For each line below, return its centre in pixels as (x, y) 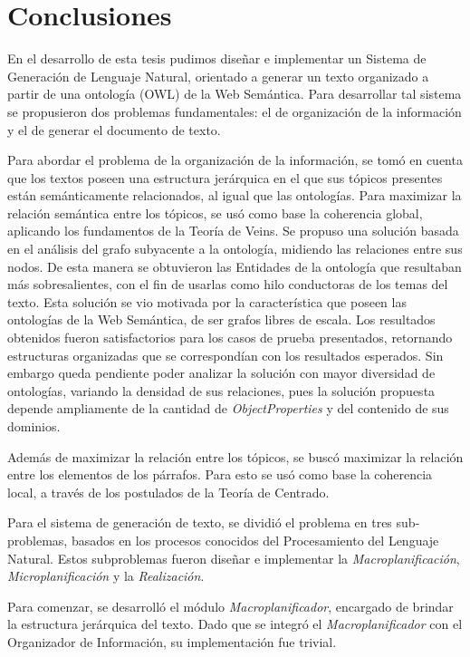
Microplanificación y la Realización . (106, 576)
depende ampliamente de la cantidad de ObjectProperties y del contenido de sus (228, 408)
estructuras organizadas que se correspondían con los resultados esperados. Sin (225, 355)
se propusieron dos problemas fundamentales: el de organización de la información (235, 111)
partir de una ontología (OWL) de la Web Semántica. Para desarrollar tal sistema (235, 94)
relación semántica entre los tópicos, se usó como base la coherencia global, (215, 213)
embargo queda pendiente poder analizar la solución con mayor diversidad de (221, 373)
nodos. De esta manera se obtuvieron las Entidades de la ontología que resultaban (235, 266)
